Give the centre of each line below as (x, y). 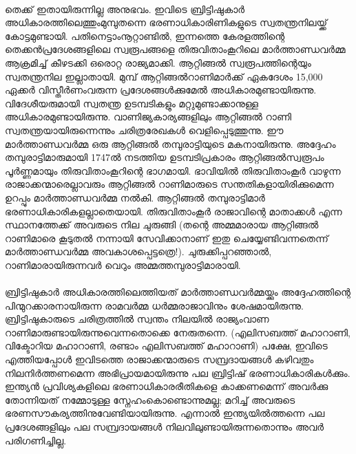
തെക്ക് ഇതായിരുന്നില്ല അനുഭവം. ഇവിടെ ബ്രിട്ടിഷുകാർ (125, 9)
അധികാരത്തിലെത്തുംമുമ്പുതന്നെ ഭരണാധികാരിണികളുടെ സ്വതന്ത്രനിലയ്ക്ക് (166, 22)
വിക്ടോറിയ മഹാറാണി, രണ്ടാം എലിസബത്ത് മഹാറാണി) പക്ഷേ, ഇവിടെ (166, 346)
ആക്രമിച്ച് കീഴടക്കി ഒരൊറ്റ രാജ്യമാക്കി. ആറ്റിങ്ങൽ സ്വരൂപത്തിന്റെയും (158, 62)
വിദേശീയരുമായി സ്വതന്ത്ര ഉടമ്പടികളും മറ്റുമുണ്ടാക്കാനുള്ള (132, 103)
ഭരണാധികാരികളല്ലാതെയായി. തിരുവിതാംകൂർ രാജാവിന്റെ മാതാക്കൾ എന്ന (174, 211)
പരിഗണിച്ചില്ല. (36, 440)
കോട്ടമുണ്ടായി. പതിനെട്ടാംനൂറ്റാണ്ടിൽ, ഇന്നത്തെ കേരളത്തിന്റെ (145, 35)
